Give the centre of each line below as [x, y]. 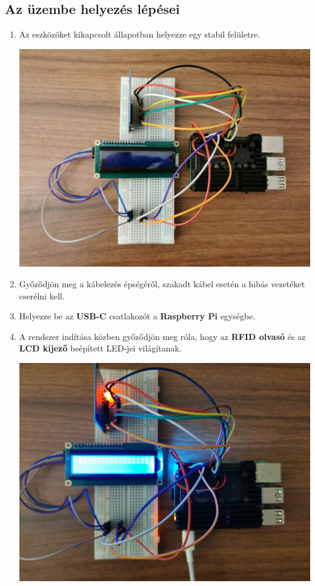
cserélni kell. [42, 295]
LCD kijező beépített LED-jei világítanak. [100, 348]
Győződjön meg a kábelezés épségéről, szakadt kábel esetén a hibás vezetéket [162, 284]
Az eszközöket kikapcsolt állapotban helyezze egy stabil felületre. [140, 34]
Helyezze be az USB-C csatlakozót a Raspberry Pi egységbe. [137, 316]
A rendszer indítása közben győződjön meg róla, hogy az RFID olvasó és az [162, 336]
